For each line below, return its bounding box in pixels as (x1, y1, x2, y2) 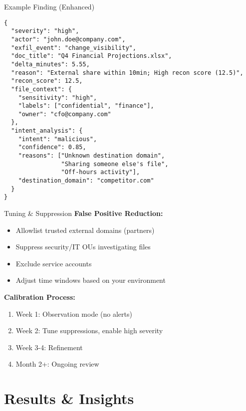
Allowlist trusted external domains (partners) (15, 224, 155, 235)
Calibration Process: (4, 292, 75, 302)
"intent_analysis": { (11, 127, 83, 135)
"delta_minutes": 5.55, (11, 60, 90, 68)
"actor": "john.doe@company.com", (11, 35, 126, 43)
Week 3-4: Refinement (15, 342, 83, 352)
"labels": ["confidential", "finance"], (18, 102, 154, 110)
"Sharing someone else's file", (61, 160, 169, 168)
